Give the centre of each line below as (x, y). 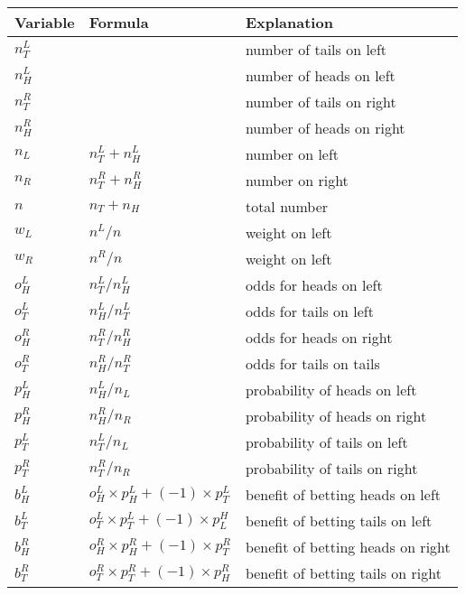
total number (287, 206)
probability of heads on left (331, 390)
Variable (45, 22)
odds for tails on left (309, 311)
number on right (297, 180)
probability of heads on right (336, 416)
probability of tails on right (331, 468)
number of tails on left (316, 49)
